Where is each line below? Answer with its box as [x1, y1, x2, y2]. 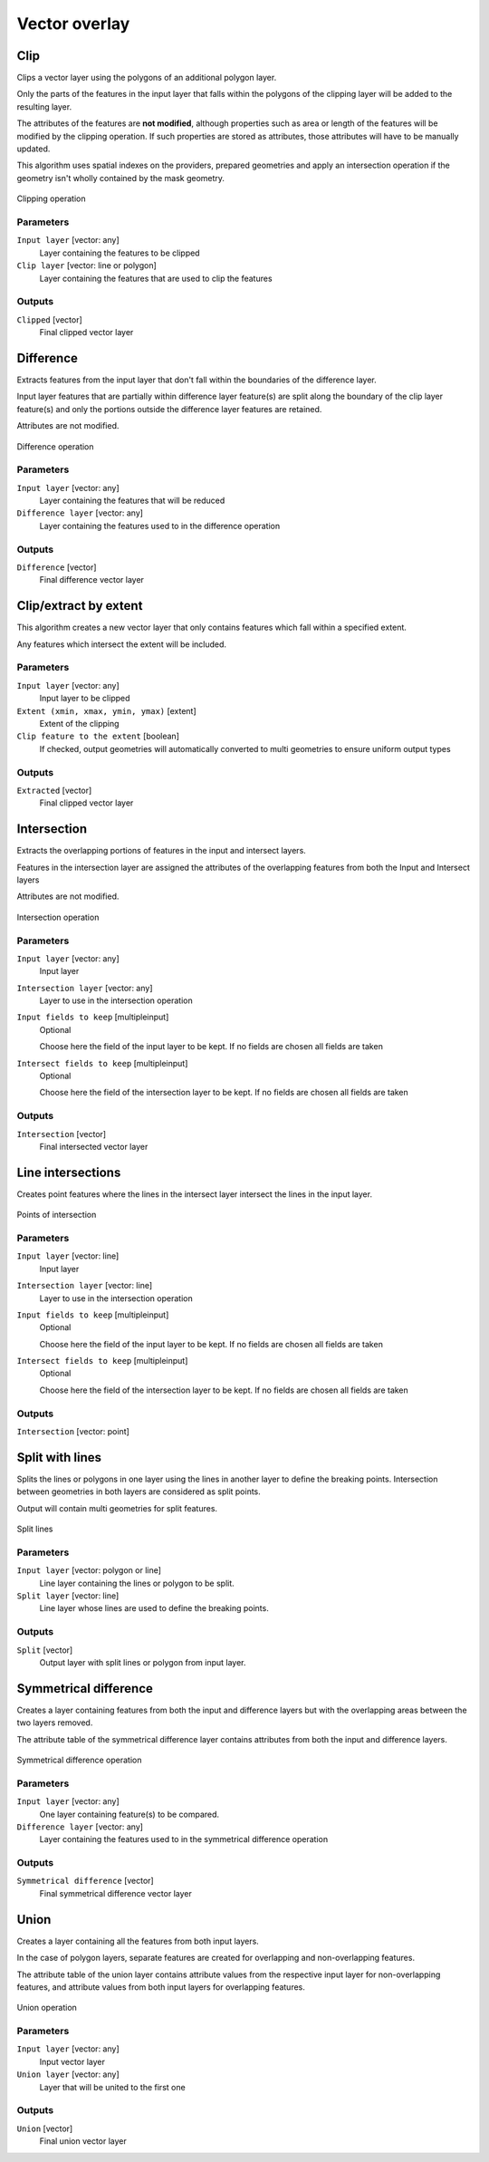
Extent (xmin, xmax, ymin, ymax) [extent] [16, 705, 197, 716]
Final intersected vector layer [39, 1141, 149, 1152]
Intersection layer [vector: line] [16, 1280, 153, 1291]
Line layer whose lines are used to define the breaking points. [39, 1603, 269, 1614]
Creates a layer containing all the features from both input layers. [16, 1935, 260, 1946]
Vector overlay [16, 14, 130, 34]
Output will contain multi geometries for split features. [16, 1502, 217, 1513]
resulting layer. [16, 101, 72, 112]
